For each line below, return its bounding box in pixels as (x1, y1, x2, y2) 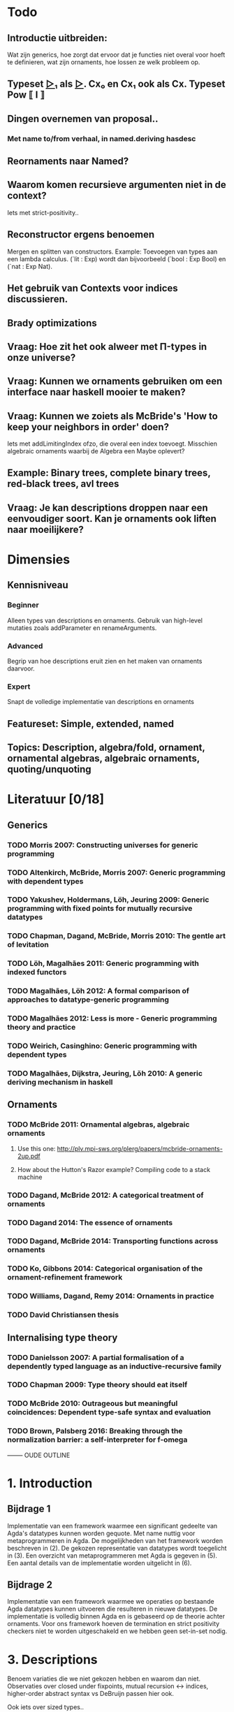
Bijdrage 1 (7, 1503, 51, 1515)
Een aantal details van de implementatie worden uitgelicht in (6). (7, 1558, 192, 1567)
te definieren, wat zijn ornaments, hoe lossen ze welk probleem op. (7, 58, 200, 66)
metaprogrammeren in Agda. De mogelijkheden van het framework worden (7, 1536, 224, 1544)
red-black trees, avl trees (7, 478, 119, 490)
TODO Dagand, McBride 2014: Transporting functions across (7, 1236, 219, 1246)
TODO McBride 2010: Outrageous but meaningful (7, 1398, 178, 1408)
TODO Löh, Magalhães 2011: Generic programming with (7, 958, 199, 968)
